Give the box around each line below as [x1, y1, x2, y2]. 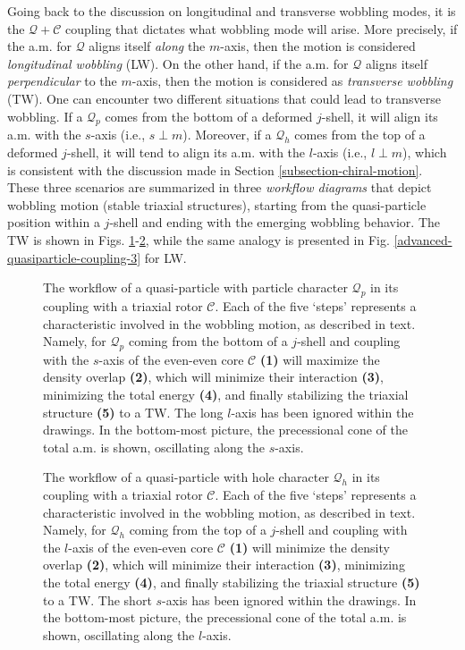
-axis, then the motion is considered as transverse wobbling [131, 72, 453, 90]
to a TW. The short [43, 590, 152, 609]
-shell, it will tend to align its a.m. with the [66, 142, 306, 161]
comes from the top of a [294, 125, 426, 144]
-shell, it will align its [321, 106, 438, 125]
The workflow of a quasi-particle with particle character [43, 278, 348, 297]
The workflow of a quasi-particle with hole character [43, 468, 329, 486]
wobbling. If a [7, 106, 83, 125]
